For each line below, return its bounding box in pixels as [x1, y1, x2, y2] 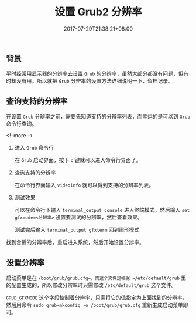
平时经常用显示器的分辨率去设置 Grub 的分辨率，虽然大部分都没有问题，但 [6, 70, 184, 77]
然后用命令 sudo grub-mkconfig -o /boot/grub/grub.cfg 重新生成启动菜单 [6, 301, 183, 308]
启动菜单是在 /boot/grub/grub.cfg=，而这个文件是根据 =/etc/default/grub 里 [6, 274, 187, 281]
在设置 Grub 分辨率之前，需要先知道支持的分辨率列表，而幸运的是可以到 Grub [6, 113, 191, 120]
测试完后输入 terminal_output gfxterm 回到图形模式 [14, 227, 140, 234]
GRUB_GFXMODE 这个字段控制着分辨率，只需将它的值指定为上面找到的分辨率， [6, 294, 188, 301]
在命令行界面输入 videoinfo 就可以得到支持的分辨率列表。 [14, 181, 154, 188]
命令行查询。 [6, 120, 37, 127]
